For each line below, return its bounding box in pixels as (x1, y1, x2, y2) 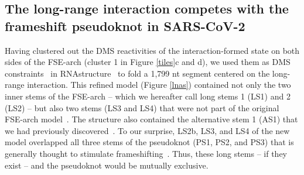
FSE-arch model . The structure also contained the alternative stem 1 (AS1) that (5, 113, 298, 125)
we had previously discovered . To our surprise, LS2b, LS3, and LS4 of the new (5, 124, 290, 136)
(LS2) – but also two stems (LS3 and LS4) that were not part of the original (5, 101, 279, 114)
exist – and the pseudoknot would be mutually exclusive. (5, 159, 209, 171)
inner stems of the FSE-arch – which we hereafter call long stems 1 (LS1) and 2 (5, 90, 291, 102)
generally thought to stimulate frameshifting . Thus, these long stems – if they (5, 147, 287, 159)
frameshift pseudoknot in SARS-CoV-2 (5, 16, 245, 35)
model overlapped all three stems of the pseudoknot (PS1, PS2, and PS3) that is (5, 136, 294, 148)
